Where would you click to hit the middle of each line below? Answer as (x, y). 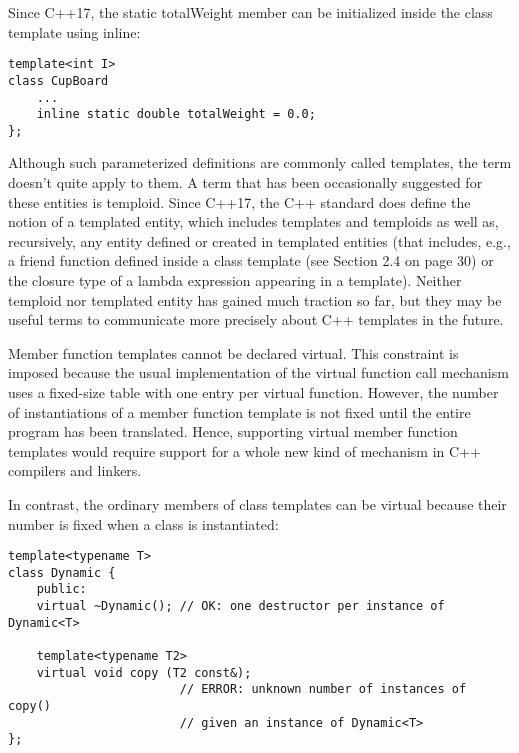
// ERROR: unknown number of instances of (323, 689)
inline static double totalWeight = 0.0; (176, 114)
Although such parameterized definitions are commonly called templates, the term (260, 162)
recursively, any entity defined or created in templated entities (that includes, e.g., (259, 240)
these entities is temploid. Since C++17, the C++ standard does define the (239, 201)
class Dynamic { (62, 572)
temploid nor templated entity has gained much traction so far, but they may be (255, 299)
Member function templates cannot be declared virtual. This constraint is (233, 352)
